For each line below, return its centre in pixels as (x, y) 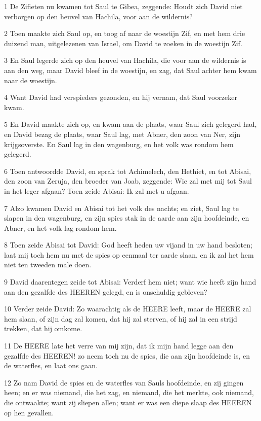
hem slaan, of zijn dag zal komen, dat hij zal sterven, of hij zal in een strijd (121, 318)
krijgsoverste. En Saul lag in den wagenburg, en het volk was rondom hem (119, 144)
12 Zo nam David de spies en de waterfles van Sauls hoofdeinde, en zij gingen (124, 382)
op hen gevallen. (29, 412)
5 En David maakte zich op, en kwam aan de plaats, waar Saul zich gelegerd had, (130, 124)
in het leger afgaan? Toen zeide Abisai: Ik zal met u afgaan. (97, 190)
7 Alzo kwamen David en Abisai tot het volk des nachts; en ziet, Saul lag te (121, 208)
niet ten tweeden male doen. (48, 265)
